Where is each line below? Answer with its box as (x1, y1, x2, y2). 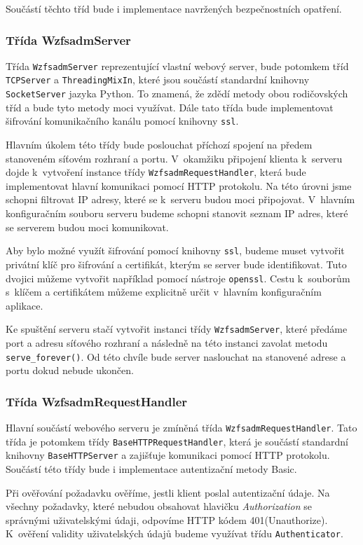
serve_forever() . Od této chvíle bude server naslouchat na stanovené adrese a (6, 349, 346, 364)
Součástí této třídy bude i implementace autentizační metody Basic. (6, 462, 297, 476)
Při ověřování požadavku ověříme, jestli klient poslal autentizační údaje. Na (6, 485, 330, 499)
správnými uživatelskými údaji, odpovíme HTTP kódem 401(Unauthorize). (6, 512, 328, 527)
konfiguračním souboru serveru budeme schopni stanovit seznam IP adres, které (6, 206, 348, 221)
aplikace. (6, 298, 43, 312)
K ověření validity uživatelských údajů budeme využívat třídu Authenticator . (6, 526, 343, 541)
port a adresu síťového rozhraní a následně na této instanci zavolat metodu (6, 336, 328, 350)
